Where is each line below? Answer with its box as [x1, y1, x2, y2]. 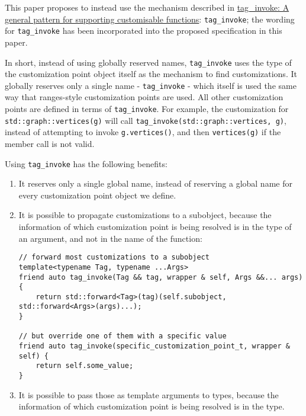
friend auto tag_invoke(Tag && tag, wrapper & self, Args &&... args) [18, 273, 303, 281]
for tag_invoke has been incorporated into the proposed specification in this [5, 24, 282, 37]
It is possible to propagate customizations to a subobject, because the [18, 209, 272, 221]
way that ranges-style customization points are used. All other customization [5, 91, 284, 103]
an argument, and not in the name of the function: [18, 232, 202, 244]
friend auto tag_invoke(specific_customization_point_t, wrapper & [18, 342, 290, 351]
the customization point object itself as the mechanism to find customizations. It [5, 68, 297, 80]
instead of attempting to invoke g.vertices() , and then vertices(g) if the [5, 126, 281, 138]
